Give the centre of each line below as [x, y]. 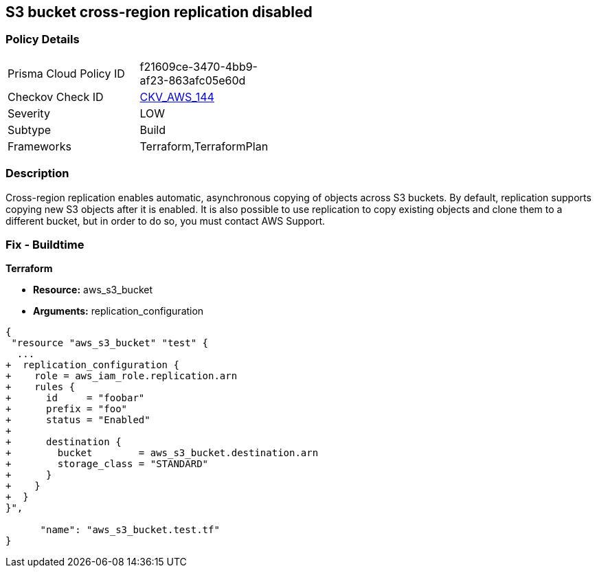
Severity [29, 113]
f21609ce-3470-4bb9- [199, 66]
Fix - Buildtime [45, 244]
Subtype [30, 130]
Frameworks [40, 146]
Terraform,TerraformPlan [204, 146]
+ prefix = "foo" [67, 409]
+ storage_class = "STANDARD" [107, 464]
